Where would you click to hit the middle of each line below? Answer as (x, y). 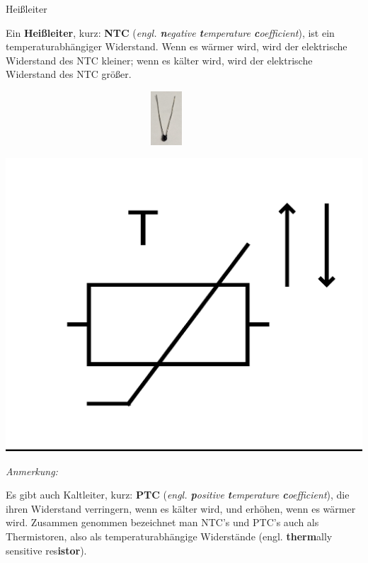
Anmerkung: (32, 471)
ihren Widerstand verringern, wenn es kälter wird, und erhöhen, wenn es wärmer (181, 508)
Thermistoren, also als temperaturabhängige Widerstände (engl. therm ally (169, 536)
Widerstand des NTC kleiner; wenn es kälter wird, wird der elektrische (159, 60)
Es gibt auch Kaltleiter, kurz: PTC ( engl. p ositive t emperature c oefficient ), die (178, 495)
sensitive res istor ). (46, 550)
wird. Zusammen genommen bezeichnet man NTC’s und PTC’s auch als (162, 522)
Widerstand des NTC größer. (69, 74)
